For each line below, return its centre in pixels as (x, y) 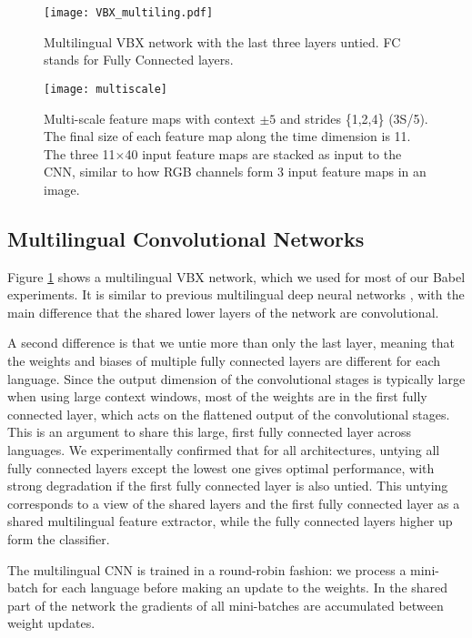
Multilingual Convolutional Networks (186, 238)
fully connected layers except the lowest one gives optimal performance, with (221, 467)
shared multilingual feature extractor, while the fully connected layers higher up (230, 521)
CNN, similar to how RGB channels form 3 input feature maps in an (235, 172)
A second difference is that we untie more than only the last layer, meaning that (231, 343)
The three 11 (80, 153)
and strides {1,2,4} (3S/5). (354, 118)
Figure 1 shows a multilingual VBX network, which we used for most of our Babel (236, 276)
